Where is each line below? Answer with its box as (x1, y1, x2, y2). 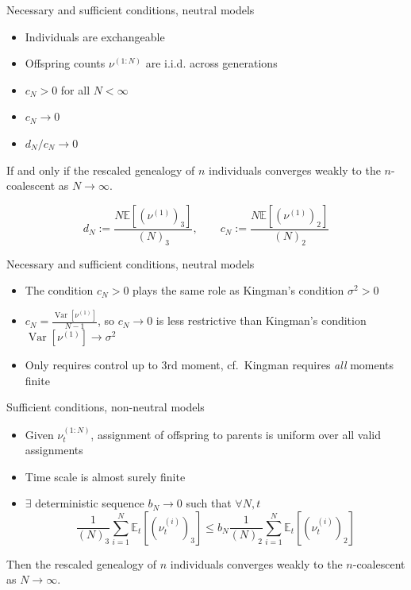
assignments (25, 442, 83, 458)
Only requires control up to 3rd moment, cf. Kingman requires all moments (25, 356, 394, 372)
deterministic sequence (35, 495, 144, 511)
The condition (25, 282, 94, 299)
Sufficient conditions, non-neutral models (6, 399, 205, 415)
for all (60, 81, 90, 98)
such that (186, 495, 232, 511)
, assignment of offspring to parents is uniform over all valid (90, 426, 382, 442)
